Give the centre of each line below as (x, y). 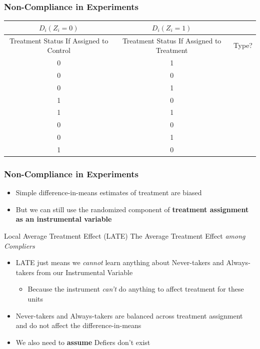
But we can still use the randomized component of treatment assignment (132, 209)
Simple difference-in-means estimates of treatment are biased (109, 192)
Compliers (19, 245)
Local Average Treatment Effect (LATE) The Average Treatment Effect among (125, 236)
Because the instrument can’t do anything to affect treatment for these (136, 289)
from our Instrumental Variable (85, 272)
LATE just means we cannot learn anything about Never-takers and (120, 262)
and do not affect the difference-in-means (78, 325)
